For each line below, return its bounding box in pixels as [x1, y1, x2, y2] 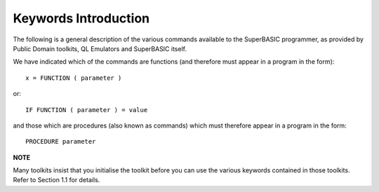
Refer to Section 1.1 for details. [13, 176, 100, 184]
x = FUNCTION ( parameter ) [25, 74, 122, 82]
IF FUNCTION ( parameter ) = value [25, 106, 148, 114]
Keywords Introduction [13, 11, 150, 26]
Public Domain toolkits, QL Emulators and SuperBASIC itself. [13, 44, 187, 53]
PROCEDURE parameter [25, 137, 96, 146]
